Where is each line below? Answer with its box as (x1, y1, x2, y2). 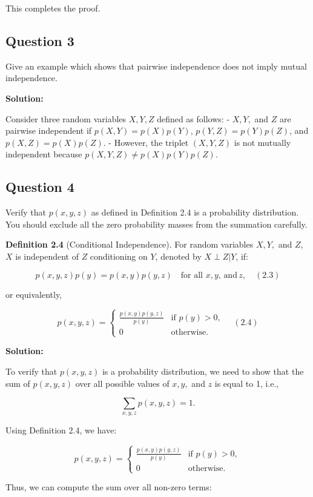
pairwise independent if (5, 124, 92, 137)
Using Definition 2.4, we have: (5, 424, 117, 436)
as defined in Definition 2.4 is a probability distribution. (91, 206, 299, 219)
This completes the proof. (5, 2, 100, 14)
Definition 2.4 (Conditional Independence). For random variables (5, 238, 254, 251)
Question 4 (5, 177, 74, 196)
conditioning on (90, 249, 148, 262)
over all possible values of (75, 377, 170, 389)
